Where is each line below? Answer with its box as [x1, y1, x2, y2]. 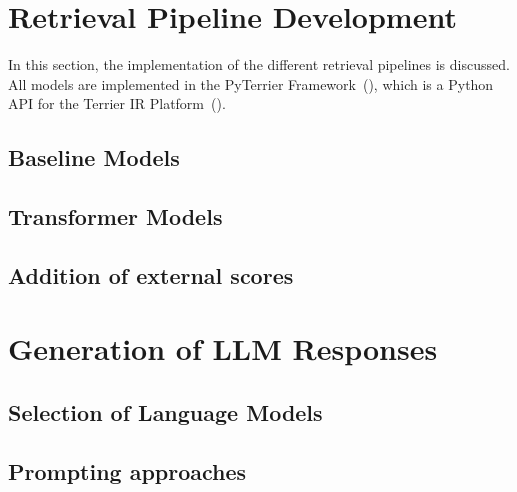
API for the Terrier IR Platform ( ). [8, 93, 226, 114]
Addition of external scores [8, 259, 294, 290]
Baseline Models [8, 142, 180, 173]
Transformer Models [8, 201, 223, 232]
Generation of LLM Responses [8, 328, 438, 369]
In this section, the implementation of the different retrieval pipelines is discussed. [8, 54, 510, 75]
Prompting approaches [8, 455, 247, 486]
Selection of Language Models [8, 397, 323, 428]
